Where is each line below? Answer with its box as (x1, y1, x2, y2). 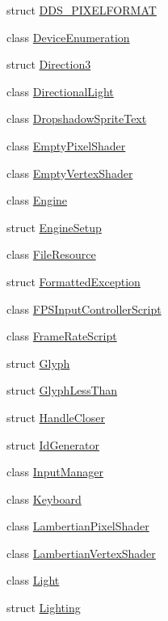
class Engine (6, 192, 68, 209)
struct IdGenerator (6, 436, 100, 453)
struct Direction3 (6, 56, 91, 73)
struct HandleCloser (6, 408, 105, 425)
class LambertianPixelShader (6, 517, 149, 534)
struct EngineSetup (6, 218, 102, 235)
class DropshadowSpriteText (6, 110, 147, 127)
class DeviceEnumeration (6, 28, 130, 45)
